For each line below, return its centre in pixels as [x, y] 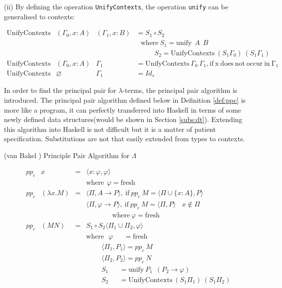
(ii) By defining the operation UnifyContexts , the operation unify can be [116, 6]
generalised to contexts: [40, 16]
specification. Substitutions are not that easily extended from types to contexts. [124, 139]
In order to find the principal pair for [60, 90]
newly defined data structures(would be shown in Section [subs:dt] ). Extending [123, 119]
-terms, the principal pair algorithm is [180, 90]
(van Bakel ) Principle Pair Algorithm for [67, 155]
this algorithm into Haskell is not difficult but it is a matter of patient [110, 129]
